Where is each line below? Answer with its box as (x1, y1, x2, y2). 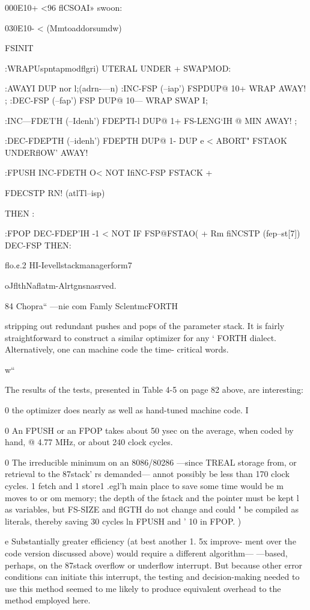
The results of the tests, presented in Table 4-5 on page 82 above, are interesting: (5, 383, 303, 396)
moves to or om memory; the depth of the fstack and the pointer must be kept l (5, 491, 299, 504)
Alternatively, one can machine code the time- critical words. (5, 343, 229, 356)
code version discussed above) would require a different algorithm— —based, (5, 547, 288, 559)
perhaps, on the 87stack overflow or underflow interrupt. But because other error (5, 558, 303, 571)
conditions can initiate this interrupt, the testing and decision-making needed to (5, 570, 300, 583)
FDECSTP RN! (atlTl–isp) (5, 186, 105, 199)
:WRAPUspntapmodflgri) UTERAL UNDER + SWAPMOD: (5, 61, 231, 74)
